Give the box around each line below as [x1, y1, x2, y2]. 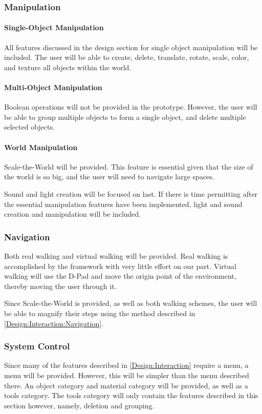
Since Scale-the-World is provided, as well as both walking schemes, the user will [4, 298, 257, 308]
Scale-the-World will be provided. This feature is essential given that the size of [4, 161, 253, 172]
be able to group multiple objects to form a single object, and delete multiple [4, 111, 246, 122]
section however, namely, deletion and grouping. [4, 400, 155, 410]
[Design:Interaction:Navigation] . [4, 318, 104, 328]
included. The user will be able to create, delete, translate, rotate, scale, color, [4, 52, 249, 63]
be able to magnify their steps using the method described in [4, 307, 195, 318]
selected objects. [4, 121, 55, 132]
